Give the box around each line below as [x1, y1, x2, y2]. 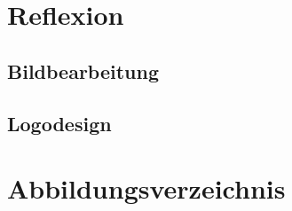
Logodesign [7, 109, 112, 137]
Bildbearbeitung [7, 57, 160, 84]
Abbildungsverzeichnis [7, 170, 286, 207]
